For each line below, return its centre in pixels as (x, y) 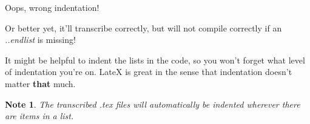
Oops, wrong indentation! (52, 7)
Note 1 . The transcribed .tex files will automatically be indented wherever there (153, 104)
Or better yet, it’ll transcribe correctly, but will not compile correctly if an (143, 28)
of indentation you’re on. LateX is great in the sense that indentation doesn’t (149, 72)
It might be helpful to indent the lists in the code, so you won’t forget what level (155, 60)
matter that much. (40, 83)
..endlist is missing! (40, 40)
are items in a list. (39, 116)
